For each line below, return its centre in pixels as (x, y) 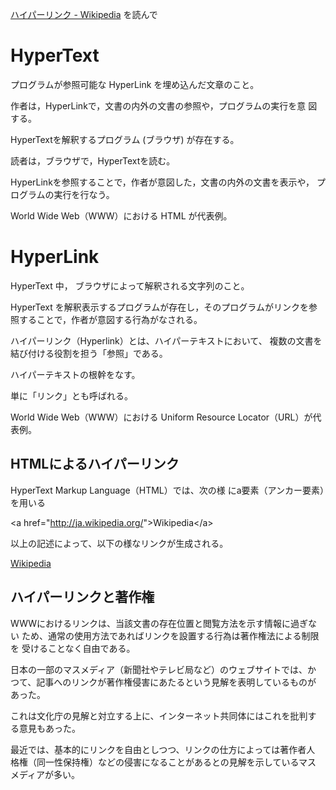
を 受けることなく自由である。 (73, 648)
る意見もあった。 (45, 728)
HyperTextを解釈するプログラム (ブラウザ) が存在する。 (125, 139)
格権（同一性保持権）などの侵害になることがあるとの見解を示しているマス (163, 762)
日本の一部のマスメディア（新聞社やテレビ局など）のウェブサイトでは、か (163, 669)
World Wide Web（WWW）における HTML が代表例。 (121, 215)
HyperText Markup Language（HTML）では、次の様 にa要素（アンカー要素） (167, 490)
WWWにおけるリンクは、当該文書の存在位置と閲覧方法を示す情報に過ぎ (159, 623)
